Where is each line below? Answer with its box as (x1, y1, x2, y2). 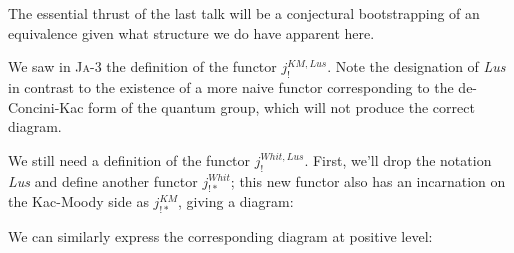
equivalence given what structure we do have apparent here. (8, 22, 375, 43)
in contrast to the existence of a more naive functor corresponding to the (8, 76, 454, 97)
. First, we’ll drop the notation (304, 149, 492, 170)
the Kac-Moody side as (8, 191, 149, 212)
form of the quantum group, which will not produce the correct (88, 96, 475, 117)
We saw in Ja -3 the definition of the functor (8, 56, 277, 77)
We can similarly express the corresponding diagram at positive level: (8, 226, 433, 247)
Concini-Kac (8, 96, 84, 117)
